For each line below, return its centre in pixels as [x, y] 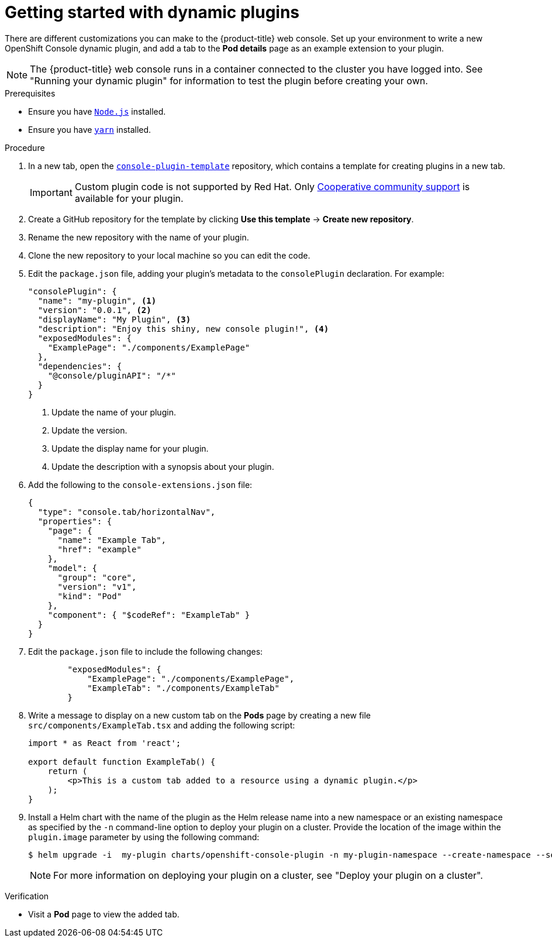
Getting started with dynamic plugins [152, 12]
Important [51, 192]
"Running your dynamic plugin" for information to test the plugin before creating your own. [229, 80]
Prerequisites [30, 93]
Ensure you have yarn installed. [90, 129]
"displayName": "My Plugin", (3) [114, 319]
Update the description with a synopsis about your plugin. [163, 466]
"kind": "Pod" [90, 596]
